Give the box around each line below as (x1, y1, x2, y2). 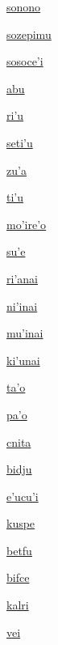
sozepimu (6, 25, 52, 42)
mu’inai (6, 325, 43, 342)
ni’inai (6, 297, 38, 314)
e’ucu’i (6, 487, 39, 504)
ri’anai (6, 269, 38, 286)
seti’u (6, 134, 33, 151)
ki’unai (6, 351, 40, 368)
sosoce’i (6, 53, 43, 70)
